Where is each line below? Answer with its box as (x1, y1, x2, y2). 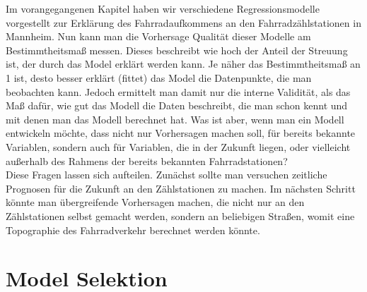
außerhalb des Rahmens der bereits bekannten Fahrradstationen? (6, 153, 288, 168)
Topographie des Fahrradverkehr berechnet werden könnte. (6, 222, 260, 237)
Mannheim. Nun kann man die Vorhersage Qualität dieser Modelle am (6, 29, 311, 44)
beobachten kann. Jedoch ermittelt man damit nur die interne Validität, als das (6, 84, 351, 99)
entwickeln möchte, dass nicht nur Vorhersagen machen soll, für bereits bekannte (6, 126, 356, 140)
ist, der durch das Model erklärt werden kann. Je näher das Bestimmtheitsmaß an (6, 56, 361, 71)
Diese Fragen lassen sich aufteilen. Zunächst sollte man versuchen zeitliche (6, 167, 327, 182)
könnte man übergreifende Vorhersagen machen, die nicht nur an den (6, 195, 305, 209)
